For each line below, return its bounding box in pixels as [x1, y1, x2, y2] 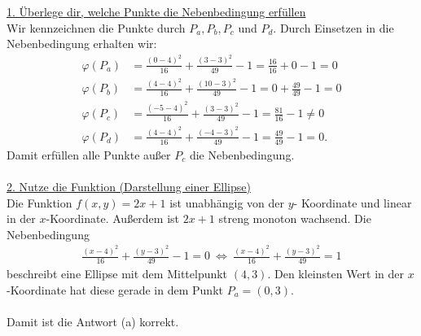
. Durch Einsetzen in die [273, 19, 394, 36]
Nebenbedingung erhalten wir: [7, 35, 157, 52]
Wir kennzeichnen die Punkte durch [7, 19, 186, 36]
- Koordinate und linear [293, 194, 412, 211]
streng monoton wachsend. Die [218, 210, 371, 227]
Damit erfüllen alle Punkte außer [7, 146, 171, 163]
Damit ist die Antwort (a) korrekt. [7, 312, 179, 329]
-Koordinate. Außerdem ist [46, 210, 180, 227]
